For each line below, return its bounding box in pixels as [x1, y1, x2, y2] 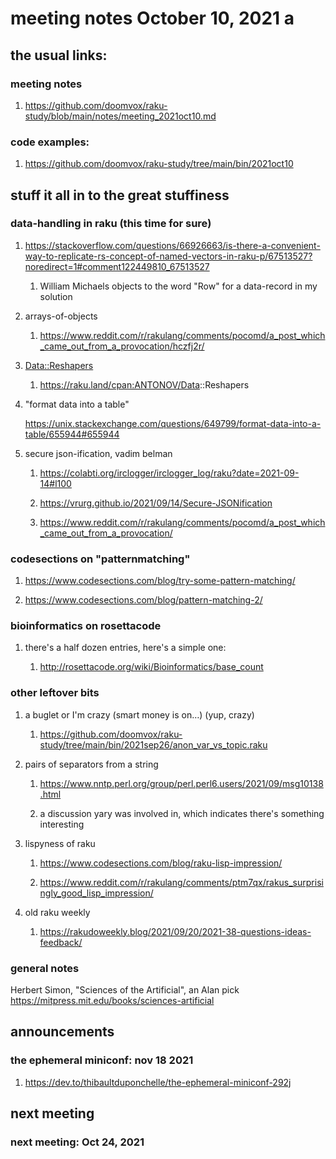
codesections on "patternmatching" [10, 552, 191, 566]
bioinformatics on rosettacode [10, 619, 162, 633]
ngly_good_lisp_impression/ [39, 887, 154, 899]
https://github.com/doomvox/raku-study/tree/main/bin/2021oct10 [24, 158, 294, 170]
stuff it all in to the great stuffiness [10, 187, 230, 204]
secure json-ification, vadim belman [24, 447, 173, 459]
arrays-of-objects [24, 310, 98, 322]
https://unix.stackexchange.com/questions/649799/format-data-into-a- [24, 417, 322, 429]
